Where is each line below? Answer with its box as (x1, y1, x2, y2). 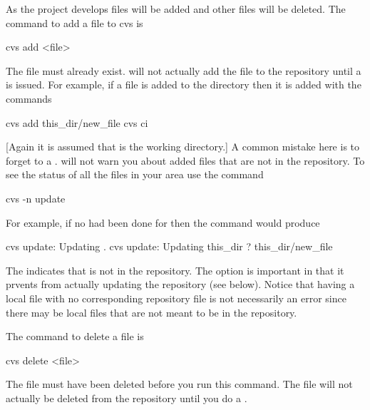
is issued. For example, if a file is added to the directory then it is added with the (6, 77, 361, 92)
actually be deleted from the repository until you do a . (6, 390, 247, 405)
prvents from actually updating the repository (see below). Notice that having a (6, 277, 355, 292)
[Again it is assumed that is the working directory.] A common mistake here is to (6, 139, 360, 154)
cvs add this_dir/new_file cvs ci (6, 115, 148, 130)
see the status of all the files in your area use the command (6, 167, 264, 182)
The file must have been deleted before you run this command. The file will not (6, 376, 353, 391)
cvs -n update (6, 190, 66, 205)
